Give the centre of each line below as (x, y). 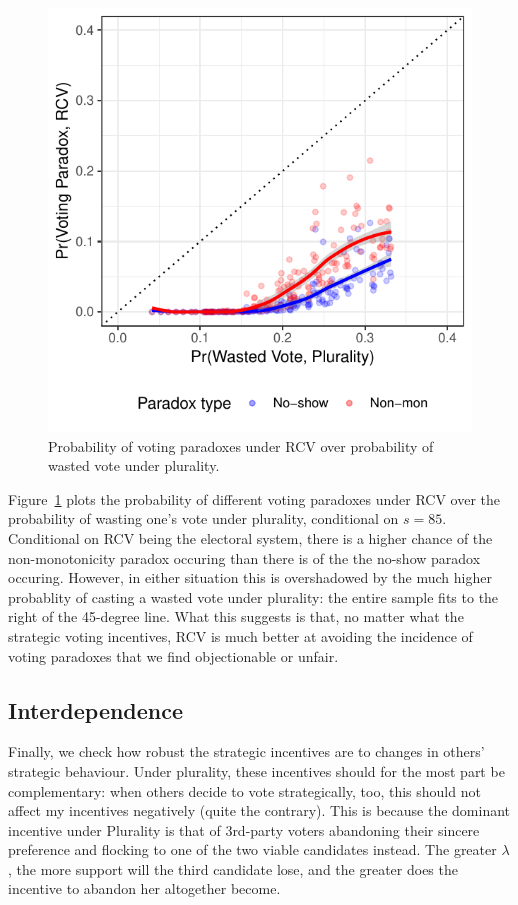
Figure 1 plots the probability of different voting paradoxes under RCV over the (254, 498)
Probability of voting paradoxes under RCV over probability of (241, 445)
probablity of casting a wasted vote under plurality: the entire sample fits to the (253, 596)
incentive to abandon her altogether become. (144, 888)
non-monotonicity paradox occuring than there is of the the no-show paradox (244, 557)
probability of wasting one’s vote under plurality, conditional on (203, 518)
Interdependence (96, 709)
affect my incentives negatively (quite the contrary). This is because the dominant (259, 810)
